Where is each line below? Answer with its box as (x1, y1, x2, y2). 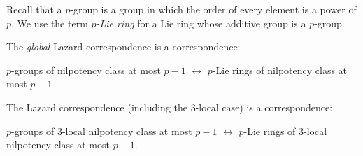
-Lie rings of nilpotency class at (212, 62, 348, 77)
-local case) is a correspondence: (195, 99, 333, 114)
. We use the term (11, 15, 88, 30)
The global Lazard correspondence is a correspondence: (6, 39, 241, 54)
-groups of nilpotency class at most (11, 62, 161, 77)
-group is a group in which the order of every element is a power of (70, 2, 357, 16)
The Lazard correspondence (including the (6, 99, 188, 114)
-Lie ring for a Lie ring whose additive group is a (96, 15, 306, 30)
